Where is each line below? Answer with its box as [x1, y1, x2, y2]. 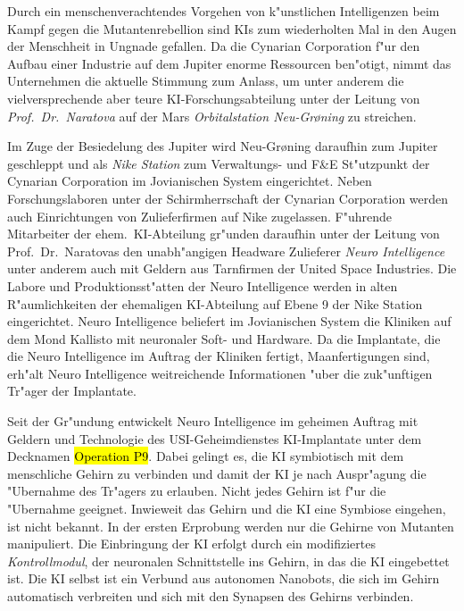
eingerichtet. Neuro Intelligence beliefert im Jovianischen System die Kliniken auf [7, 312, 452, 331]
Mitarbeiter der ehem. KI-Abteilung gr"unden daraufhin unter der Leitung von [7, 224, 440, 243]
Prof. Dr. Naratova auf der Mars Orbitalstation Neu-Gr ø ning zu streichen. [7, 106, 417, 125]
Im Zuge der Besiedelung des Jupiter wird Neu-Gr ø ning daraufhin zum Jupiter [7, 137, 438, 155]
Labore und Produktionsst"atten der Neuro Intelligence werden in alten [7, 276, 398, 295]
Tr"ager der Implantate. [7, 381, 137, 400]
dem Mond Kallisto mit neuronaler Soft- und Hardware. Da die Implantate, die [7, 329, 441, 347]
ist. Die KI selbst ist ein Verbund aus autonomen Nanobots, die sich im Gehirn [7, 569, 440, 588]
